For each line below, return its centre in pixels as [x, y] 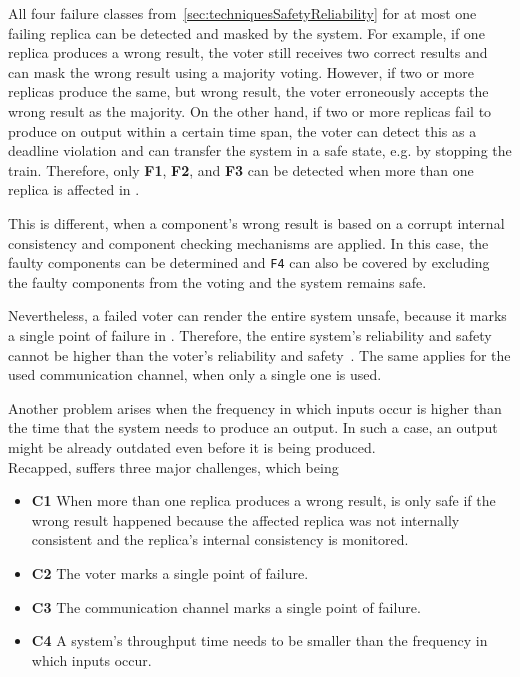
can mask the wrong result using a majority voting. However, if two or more [241, 71]
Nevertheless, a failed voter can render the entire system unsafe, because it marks [257, 315]
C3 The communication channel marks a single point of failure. [226, 606]
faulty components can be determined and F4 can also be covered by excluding [249, 262]
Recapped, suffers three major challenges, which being [173, 466]
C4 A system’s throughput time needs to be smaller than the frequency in [259, 640]
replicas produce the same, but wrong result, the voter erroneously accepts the [248, 91]
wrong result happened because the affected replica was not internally [245, 519]
